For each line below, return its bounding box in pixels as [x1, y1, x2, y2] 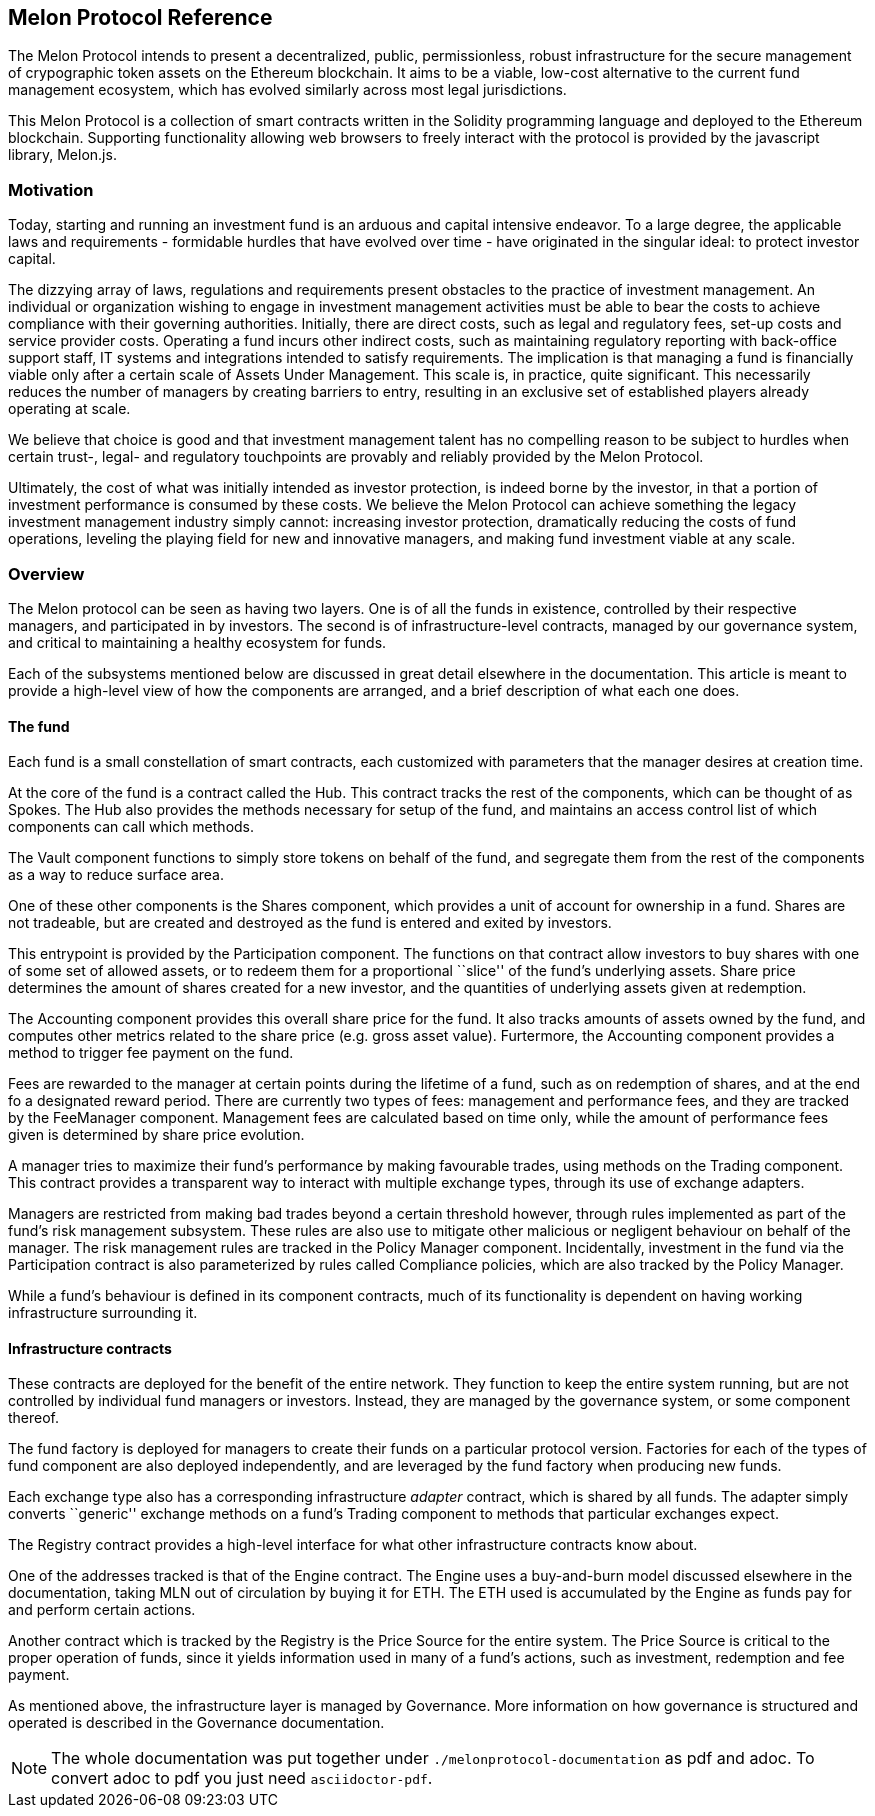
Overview [8, 563, 85, 584]
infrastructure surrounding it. [8, 1304, 198, 1322]
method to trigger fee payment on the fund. [8, 1044, 294, 1062]
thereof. [8, 1409, 60, 1427]
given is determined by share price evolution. [8, 1126, 305, 1144]
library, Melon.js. [8, 146, 117, 164]
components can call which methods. [8, 818, 255, 836]
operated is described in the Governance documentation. [8, 1714, 385, 1732]
